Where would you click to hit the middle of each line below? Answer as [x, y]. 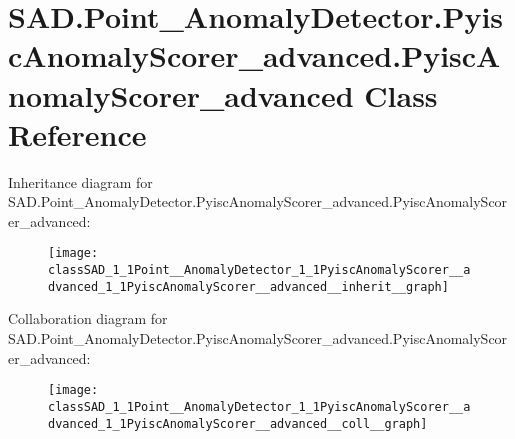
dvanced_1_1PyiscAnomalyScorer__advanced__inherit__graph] [248, 286]
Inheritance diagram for [80, 181]
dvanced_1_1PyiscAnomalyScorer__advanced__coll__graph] [238, 423]
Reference [77, 133]
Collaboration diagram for [88, 318]
